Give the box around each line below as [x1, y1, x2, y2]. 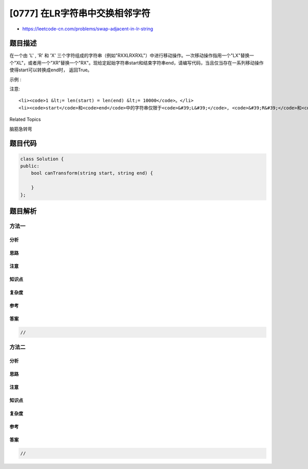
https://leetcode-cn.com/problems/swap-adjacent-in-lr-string [22, 26, 153, 32]
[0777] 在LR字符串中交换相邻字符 [9, 8, 151, 19]
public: [20, 163, 40, 169]
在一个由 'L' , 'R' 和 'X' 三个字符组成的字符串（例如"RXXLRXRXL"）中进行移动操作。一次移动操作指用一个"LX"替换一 [9, 52, 254, 59]
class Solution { [20, 156, 64, 162]
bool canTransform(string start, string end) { [31, 170, 153, 176]
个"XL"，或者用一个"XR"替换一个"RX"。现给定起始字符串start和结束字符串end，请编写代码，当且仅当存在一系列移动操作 [9, 60, 264, 66]
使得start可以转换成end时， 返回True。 [9, 67, 92, 73]
